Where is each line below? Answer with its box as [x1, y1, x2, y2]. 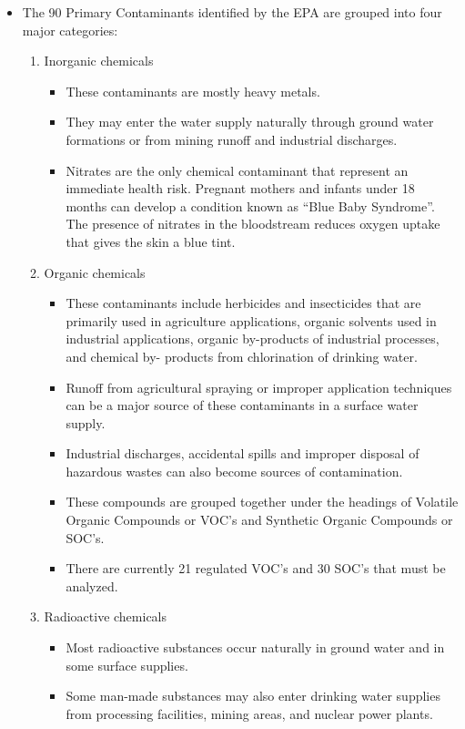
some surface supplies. [66, 655, 188, 674]
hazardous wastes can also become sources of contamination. [66, 461, 403, 480]
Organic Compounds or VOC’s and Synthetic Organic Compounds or [66, 510, 453, 529]
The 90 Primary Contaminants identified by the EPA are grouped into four [22, 3, 442, 21]
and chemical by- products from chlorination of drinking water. [66, 346, 418, 365]
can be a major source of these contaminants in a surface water [66, 395, 419, 415]
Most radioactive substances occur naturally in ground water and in [66, 638, 445, 657]
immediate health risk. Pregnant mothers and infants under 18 [66, 179, 415, 198]
